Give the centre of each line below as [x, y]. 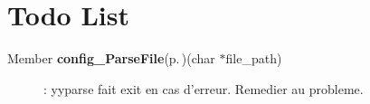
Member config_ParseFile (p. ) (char [111, 58]
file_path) [254, 58]
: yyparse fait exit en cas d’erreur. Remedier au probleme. [204, 88]
